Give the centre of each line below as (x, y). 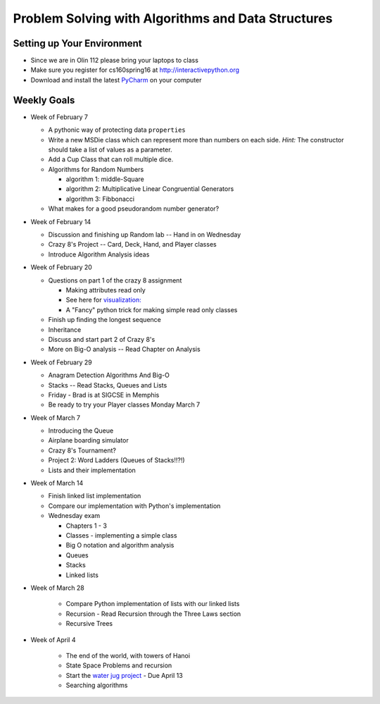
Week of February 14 (61, 221)
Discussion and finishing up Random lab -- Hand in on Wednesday (145, 235)
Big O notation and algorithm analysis (120, 545)
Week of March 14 (57, 483)
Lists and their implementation (92, 470)
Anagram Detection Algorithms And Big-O (109, 375)
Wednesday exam (74, 516)
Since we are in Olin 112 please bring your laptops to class (114, 61)
